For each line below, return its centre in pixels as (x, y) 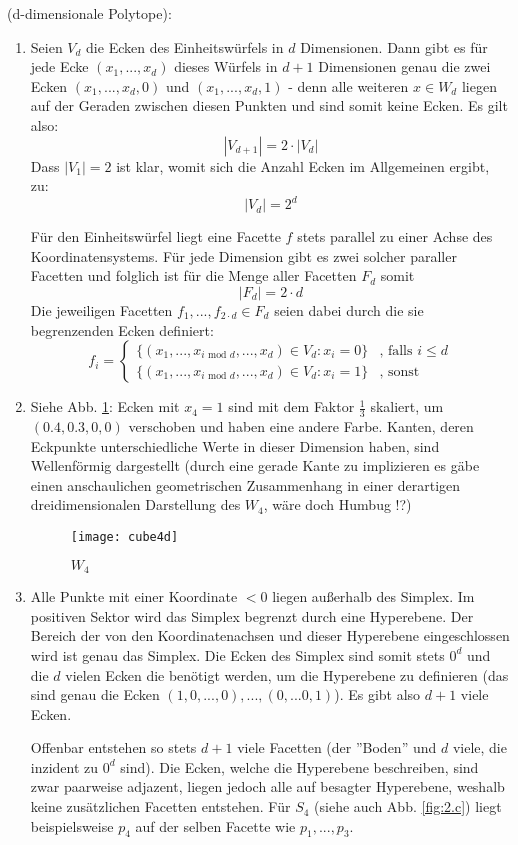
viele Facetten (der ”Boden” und (337, 747)
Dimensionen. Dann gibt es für (394, 46)
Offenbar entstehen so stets (113, 747)
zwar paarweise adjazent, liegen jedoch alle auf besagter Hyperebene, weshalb (267, 786)
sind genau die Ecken (95, 694)
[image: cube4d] (124, 537)
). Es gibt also (377, 694)
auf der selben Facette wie (215, 825)
